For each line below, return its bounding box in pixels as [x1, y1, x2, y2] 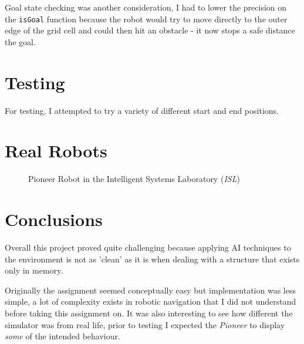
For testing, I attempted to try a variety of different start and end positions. [5, 104, 279, 116]
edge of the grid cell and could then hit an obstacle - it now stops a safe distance [5, 24, 295, 36]
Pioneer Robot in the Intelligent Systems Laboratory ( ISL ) [28, 173, 240, 185]
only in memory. [5, 264, 63, 276]
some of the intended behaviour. [5, 330, 120, 342]
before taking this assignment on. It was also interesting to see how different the [5, 306, 293, 319]
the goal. [5, 35, 36, 48]
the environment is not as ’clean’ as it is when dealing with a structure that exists [5, 252, 300, 265]
